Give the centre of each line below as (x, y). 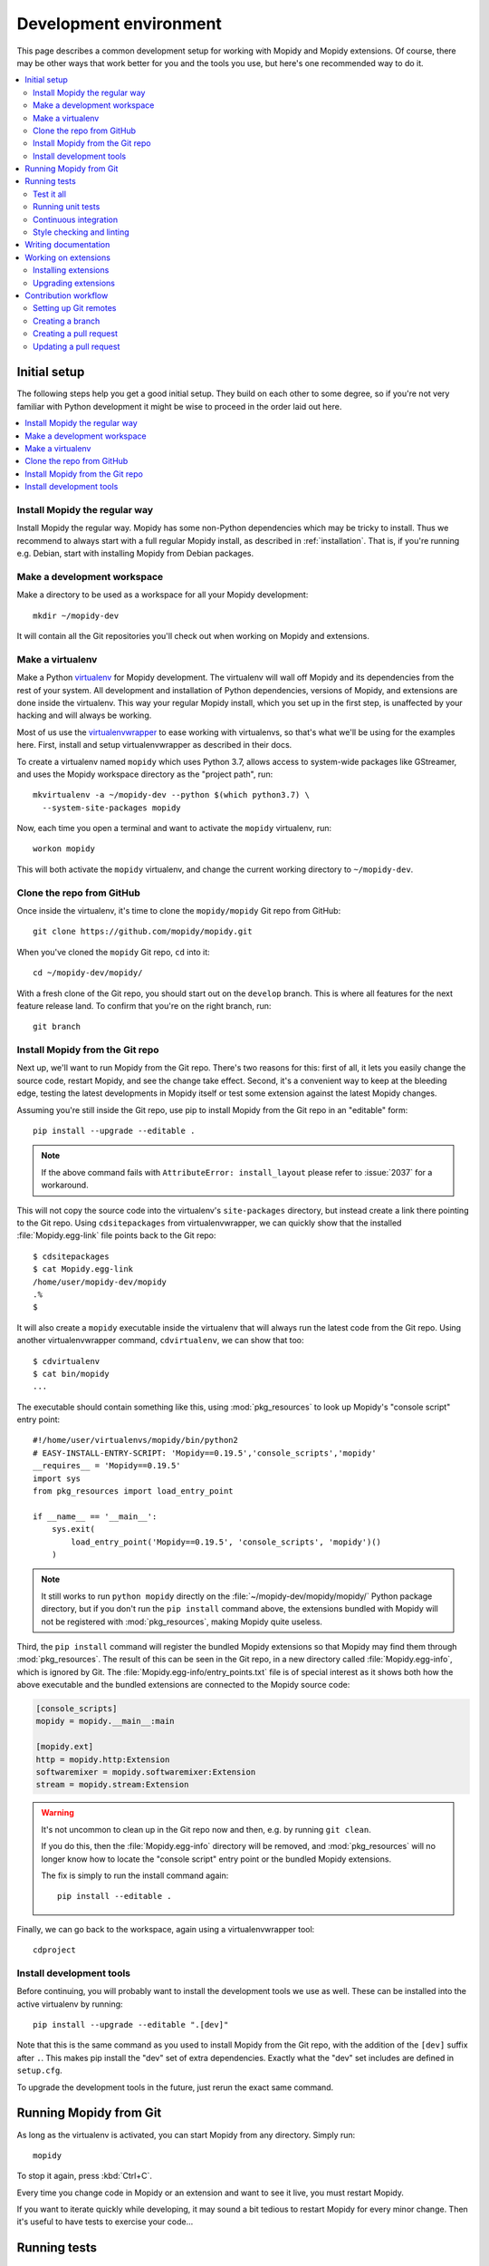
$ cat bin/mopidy (71, 1374)
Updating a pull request (77, 346)
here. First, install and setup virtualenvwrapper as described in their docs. (154, 745)
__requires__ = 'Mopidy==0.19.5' (107, 1466)
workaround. (65, 1185)
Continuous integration (76, 219)
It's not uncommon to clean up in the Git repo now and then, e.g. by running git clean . (206, 1829)
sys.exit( (73, 1529)
